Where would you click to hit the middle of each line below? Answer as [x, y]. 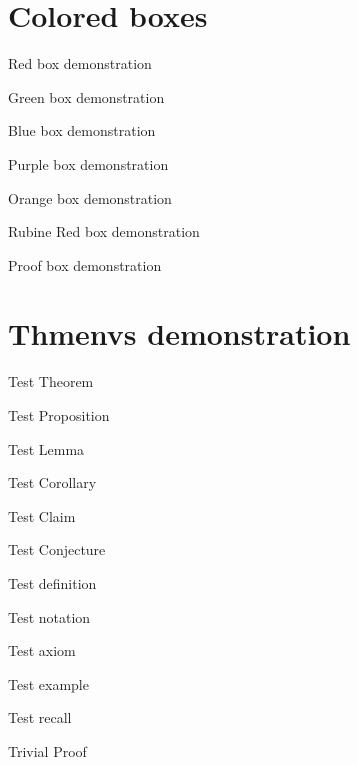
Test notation [49, 616]
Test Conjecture [57, 549]
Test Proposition [59, 415]
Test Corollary [52, 482]
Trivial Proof [47, 750]
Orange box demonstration [90, 197]
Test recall [40, 717]
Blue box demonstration [82, 130]
